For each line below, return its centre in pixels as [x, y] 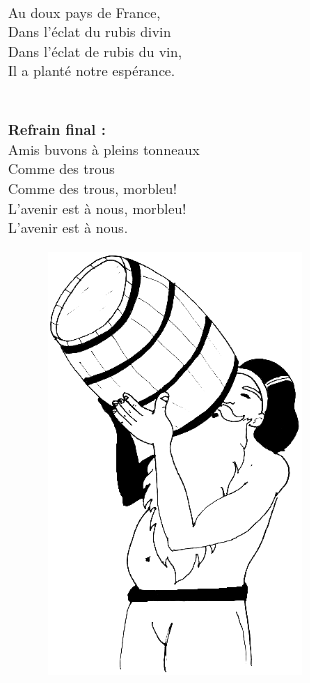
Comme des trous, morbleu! [92, 187]
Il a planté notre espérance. [91, 70]
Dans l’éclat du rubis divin [89, 31]
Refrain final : [57, 129]
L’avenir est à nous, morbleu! [97, 207]
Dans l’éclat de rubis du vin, [95, 50]
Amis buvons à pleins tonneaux [104, 148]
